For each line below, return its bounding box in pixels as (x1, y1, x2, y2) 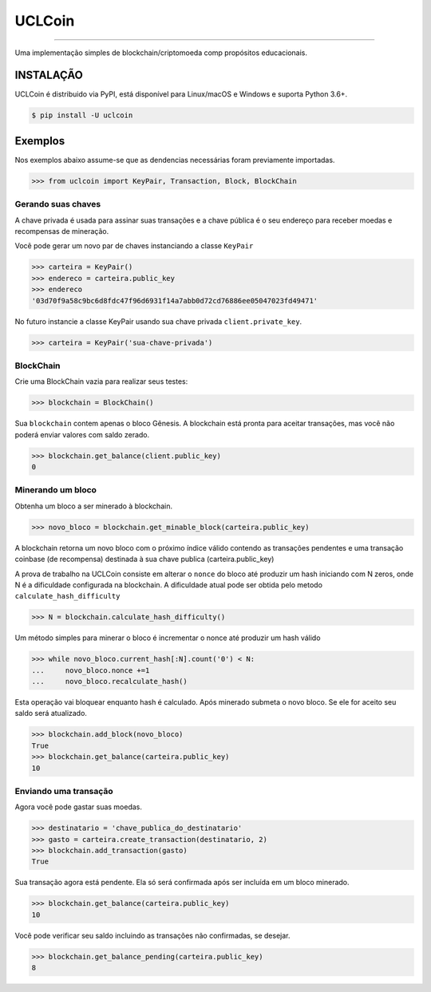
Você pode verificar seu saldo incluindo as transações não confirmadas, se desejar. (14, 931, 291, 940)
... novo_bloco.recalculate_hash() (31, 677, 188, 686)
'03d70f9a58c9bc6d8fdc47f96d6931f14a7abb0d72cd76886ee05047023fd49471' (31, 296, 318, 305)
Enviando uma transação (14, 785, 113, 796)
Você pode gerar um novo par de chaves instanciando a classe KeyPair (14, 241, 254, 251)
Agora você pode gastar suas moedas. (14, 802, 143, 812)
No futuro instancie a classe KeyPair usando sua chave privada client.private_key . (14, 316, 302, 326)
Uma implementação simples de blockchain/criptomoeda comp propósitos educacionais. (14, 48, 307, 57)
